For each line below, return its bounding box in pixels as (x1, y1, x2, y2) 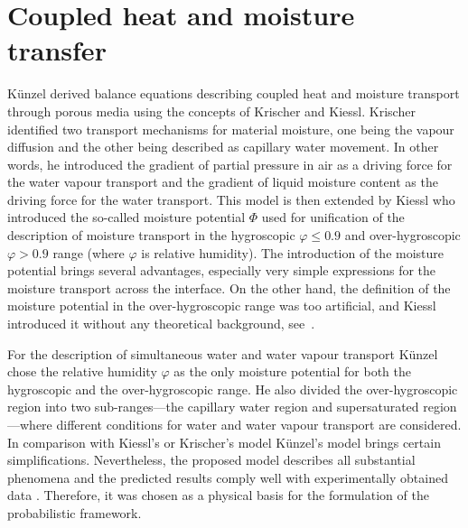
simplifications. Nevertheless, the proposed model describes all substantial (7, 450, 416, 469)
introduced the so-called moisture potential (7, 208, 246, 227)
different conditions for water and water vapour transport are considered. (56, 415, 462, 433)
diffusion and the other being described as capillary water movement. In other (7, 137, 439, 156)
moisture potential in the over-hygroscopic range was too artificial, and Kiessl (7, 296, 436, 315)
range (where (52, 243, 125, 262)
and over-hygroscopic (344, 226, 461, 245)
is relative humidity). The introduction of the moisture (141, 243, 445, 262)
